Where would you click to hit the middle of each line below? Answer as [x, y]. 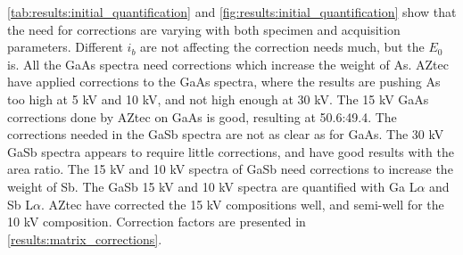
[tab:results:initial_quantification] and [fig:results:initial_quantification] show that [232, 12]
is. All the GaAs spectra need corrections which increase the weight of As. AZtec [228, 64]
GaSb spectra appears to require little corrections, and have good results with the [231, 151]
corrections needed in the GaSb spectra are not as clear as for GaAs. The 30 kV [226, 134]
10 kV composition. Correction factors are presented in [157, 222]
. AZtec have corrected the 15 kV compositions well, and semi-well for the [242, 204]
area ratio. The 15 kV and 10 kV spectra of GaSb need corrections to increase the [230, 169]
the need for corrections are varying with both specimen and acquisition [204, 29]
